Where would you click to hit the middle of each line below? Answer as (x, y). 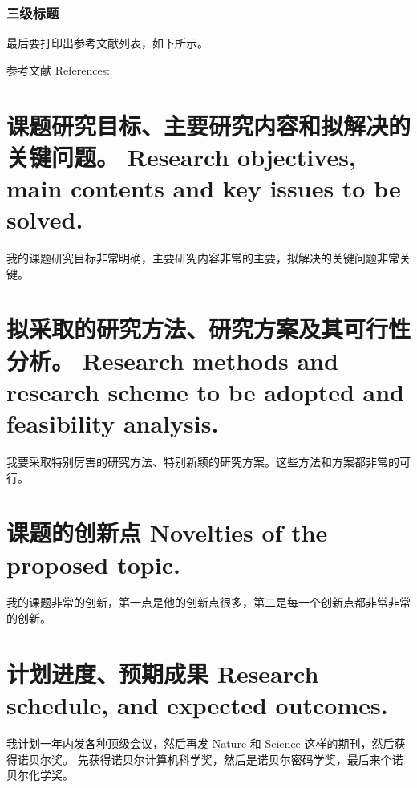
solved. (45, 219)
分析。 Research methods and (172, 360)
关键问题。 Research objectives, (181, 156)
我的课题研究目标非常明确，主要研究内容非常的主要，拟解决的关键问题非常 (203, 258)
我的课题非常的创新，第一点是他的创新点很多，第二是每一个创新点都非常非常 (208, 602)
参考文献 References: (59, 69)
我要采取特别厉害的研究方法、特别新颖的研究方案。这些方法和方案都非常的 (203, 461)
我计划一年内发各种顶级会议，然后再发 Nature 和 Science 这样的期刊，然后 (200, 743)
